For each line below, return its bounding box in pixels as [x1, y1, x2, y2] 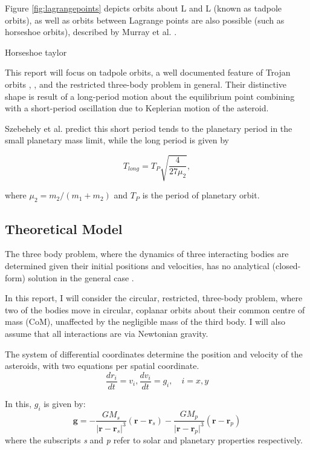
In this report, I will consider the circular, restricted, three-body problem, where [5, 292, 303, 304]
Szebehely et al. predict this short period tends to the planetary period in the [5, 122, 292, 134]
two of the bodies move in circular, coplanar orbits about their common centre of [5, 303, 305, 316]
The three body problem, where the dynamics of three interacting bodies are [5, 247, 289, 260]
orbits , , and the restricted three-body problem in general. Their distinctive [5, 77, 287, 90]
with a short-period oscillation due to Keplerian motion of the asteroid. [5, 102, 269, 114]
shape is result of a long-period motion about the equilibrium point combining [5, 90, 295, 102]
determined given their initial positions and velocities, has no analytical [5, 259, 270, 272]
